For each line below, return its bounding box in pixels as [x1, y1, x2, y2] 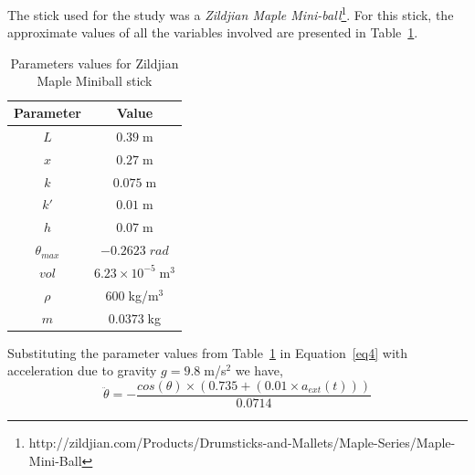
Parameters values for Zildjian [10, 53, 179, 72]
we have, [235, 361, 283, 380]
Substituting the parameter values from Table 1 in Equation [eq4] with [7, 343, 408, 362]
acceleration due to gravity [7, 361, 157, 380]
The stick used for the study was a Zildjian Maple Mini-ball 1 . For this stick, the [7, 3, 454, 24]
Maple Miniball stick [37, 71, 153, 90]
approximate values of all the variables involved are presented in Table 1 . [7, 23, 418, 42]
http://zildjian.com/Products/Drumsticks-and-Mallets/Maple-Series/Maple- [28, 432, 456, 451]
